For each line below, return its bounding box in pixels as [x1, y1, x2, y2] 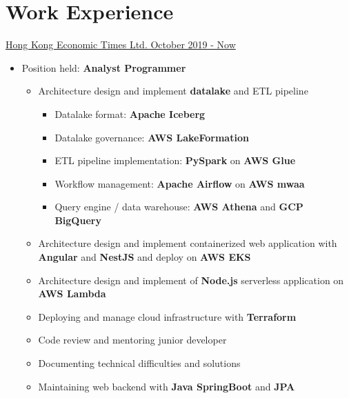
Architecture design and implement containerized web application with [38, 236, 337, 250]
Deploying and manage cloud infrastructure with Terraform [38, 309, 297, 324]
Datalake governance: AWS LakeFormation [54, 130, 249, 144]
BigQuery [54, 212, 101, 227]
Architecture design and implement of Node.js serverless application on [38, 272, 344, 287]
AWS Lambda [38, 286, 106, 301]
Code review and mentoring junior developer [38, 332, 227, 347]
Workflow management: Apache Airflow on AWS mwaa [54, 176, 305, 190]
